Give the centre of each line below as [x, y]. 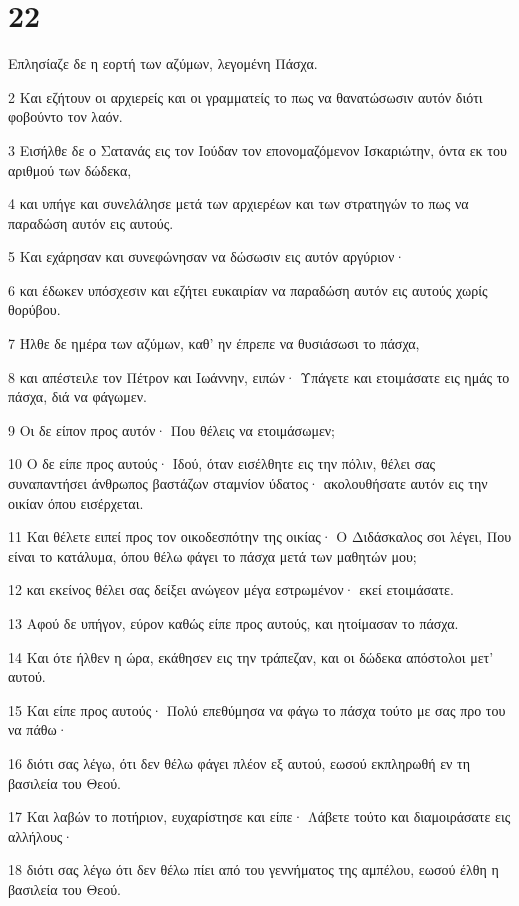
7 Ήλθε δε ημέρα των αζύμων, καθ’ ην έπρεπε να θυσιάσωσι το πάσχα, [214, 343]
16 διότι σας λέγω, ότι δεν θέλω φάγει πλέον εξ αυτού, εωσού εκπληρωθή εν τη [239, 762]
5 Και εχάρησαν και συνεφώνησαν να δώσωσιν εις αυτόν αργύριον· [207, 256]
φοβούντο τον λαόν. [65, 116]
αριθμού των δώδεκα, [70, 169]
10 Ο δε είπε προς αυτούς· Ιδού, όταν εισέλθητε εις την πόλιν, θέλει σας [222, 463]
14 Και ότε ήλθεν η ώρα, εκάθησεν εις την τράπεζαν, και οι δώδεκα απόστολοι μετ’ [251, 656]
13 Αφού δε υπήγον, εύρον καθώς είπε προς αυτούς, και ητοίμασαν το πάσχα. [233, 623]
